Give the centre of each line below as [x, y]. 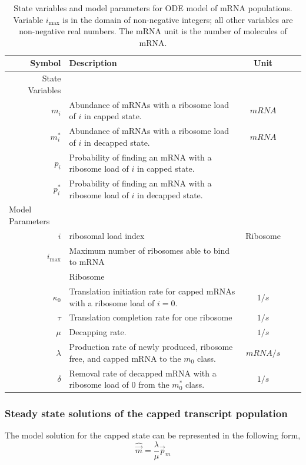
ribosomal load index [107, 235]
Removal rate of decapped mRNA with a [143, 373]
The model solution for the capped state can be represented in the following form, [153, 435]
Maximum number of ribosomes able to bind [149, 250]
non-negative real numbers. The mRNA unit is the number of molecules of [153, 31]
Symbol [46, 63]
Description [93, 63]
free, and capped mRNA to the [125, 358]
